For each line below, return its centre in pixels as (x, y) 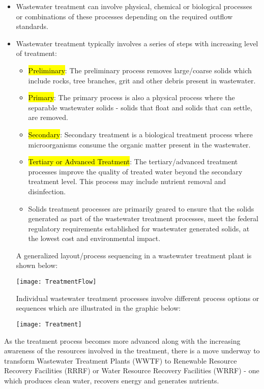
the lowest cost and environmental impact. (94, 238)
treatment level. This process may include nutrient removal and (127, 181)
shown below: (37, 265)
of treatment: (36, 53)
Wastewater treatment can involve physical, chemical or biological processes (134, 6)
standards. (32, 26)
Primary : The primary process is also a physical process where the (131, 97)
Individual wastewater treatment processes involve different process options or (138, 298)
